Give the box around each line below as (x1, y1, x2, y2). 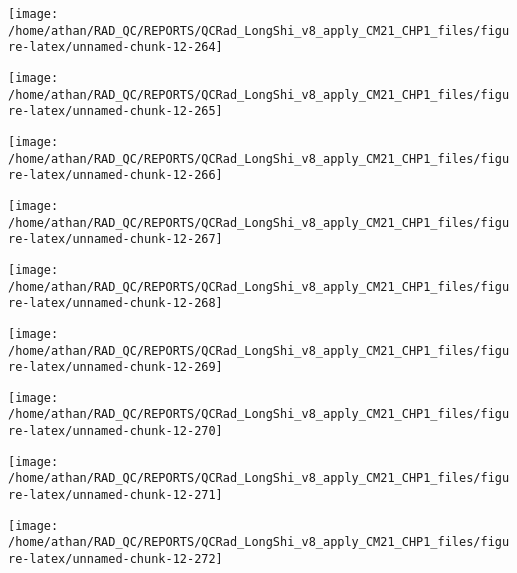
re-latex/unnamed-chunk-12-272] (8, 552, 223, 567)
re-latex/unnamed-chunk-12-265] (8, 104, 223, 119)
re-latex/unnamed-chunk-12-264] (8, 40, 223, 55)
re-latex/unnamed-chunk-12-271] (8, 488, 223, 503)
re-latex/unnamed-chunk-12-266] (8, 168, 223, 183)
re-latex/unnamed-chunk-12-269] (8, 360, 223, 375)
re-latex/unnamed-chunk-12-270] (8, 424, 223, 439)
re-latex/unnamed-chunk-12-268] (8, 296, 223, 311)
